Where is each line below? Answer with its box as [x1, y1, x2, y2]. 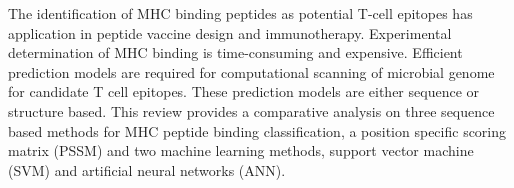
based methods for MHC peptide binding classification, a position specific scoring [8, 120, 507, 141]
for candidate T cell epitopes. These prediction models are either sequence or [8, 81, 480, 102]
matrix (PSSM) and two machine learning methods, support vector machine [8, 140, 474, 161]
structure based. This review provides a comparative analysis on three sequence [8, 100, 495, 121]
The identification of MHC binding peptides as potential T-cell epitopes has [8, 3, 473, 23]
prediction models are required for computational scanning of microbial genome [8, 61, 495, 82]
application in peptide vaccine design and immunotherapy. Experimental [8, 22, 452, 43]
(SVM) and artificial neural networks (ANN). [8, 159, 286, 180]
